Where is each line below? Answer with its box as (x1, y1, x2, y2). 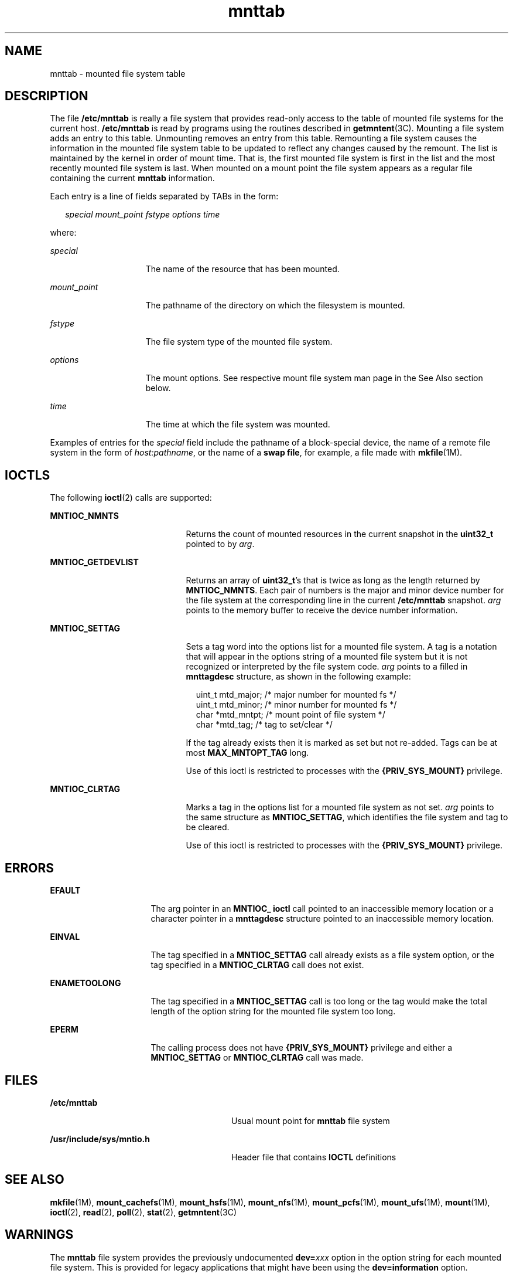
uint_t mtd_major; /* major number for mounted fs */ (196, 690, 396, 700)
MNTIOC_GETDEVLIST (50, 557, 139, 568)
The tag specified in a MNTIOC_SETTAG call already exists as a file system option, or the (151, 950, 495, 960)
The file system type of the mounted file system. (145, 337, 333, 347)
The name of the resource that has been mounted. (145, 264, 340, 274)
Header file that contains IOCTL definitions (231, 1152, 396, 1162)
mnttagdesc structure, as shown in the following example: (186, 671, 411, 682)
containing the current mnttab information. (50, 173, 215, 184)
